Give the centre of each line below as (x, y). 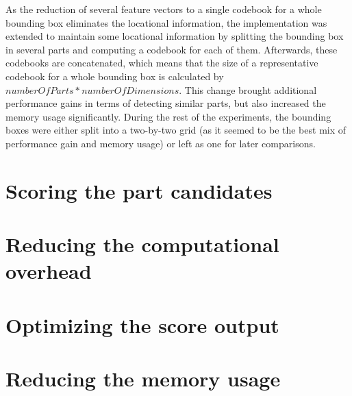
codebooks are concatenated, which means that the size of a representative (162, 63)
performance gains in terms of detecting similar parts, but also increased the (166, 103)
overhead (49, 271)
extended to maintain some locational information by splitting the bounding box (175, 36)
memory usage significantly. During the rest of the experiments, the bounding (168, 116)
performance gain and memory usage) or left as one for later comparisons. (161, 143)
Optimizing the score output (142, 324)
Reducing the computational (142, 244)
